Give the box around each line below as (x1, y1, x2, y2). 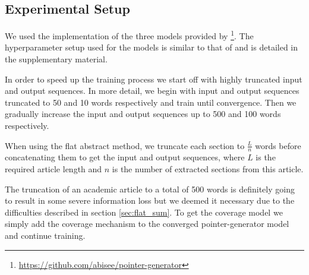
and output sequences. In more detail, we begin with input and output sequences (5, 84, 299, 97)
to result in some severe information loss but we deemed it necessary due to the (5, 194, 295, 207)
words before (255, 139, 301, 151)
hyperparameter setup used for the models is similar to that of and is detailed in (5, 41, 298, 53)
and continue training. (5, 229, 86, 241)
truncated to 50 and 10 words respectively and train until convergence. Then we (5, 96, 297, 108)
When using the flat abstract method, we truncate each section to (5, 139, 245, 151)
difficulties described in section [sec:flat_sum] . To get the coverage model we (5, 206, 283, 218)
